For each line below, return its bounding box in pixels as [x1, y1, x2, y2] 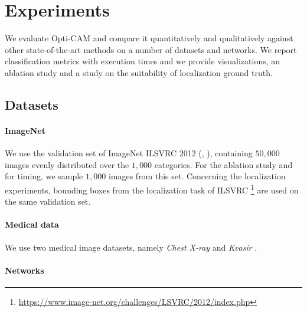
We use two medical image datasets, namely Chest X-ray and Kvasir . [5, 241, 257, 253]
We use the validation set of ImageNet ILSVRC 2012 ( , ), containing [5, 147, 253, 159]
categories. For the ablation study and [154, 158, 293, 170]
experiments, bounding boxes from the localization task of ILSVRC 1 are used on [5, 182, 299, 196]
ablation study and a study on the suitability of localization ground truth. [5, 66, 273, 78]
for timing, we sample [5, 170, 83, 182]
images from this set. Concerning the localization [108, 170, 286, 182]
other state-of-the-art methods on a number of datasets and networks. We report [5, 43, 297, 55]
